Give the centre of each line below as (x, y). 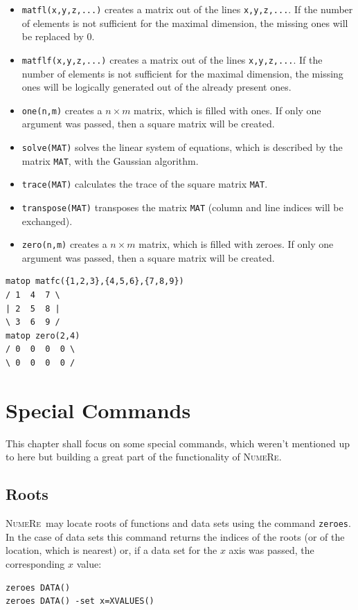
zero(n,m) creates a (64, 244)
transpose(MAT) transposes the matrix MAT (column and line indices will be (182, 207)
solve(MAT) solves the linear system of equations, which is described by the (182, 146)
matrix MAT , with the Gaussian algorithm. (110, 160)
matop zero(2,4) (43, 335)
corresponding (35, 563)
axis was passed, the (271, 550)
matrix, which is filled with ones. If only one (227, 110)
